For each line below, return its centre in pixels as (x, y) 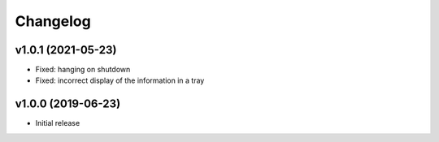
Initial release (58, 123)
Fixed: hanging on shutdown (83, 70)
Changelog (53, 21)
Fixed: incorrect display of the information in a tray (120, 80)
